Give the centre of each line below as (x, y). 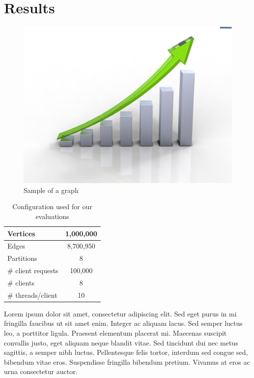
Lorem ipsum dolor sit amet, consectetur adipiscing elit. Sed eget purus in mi (120, 313)
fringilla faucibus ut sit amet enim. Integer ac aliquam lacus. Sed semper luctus (123, 323)
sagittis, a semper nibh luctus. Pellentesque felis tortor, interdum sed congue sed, (126, 352)
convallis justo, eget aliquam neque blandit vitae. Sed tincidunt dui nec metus (121, 342)
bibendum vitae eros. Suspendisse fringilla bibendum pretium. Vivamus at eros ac (127, 362)
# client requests (33, 270)
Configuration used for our (52, 206)
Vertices (21, 233)
